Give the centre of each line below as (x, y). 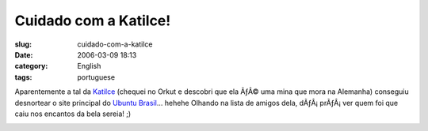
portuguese (96, 77)
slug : (23, 44)
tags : (23, 77)
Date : (24, 54)
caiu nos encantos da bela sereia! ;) (73, 114)
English (89, 66)
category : (31, 66)
